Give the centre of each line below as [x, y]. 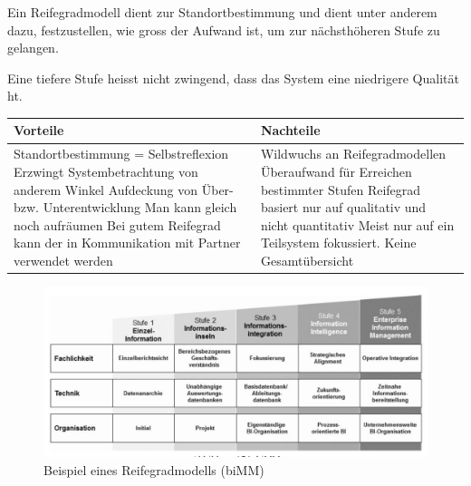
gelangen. [33, 48]
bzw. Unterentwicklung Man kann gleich [125, 207]
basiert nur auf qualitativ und [343, 207]
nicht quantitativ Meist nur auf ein [357, 224]
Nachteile [290, 130]
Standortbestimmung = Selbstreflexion [121, 154]
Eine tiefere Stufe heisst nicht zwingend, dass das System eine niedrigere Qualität [233, 78]
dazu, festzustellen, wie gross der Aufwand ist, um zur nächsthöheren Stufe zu [224, 29]
